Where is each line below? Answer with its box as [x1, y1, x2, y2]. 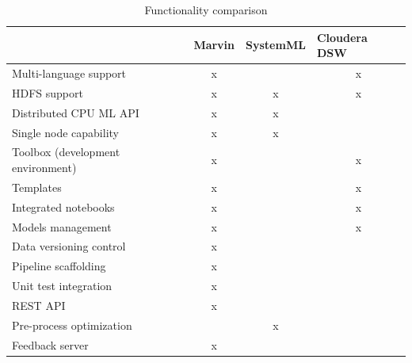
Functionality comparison [144, 2, 268, 17]
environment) [12, 159, 77, 175]
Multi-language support [12, 65, 127, 82]
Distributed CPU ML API [12, 104, 139, 120]
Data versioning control [12, 238, 126, 254]
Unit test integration [12, 277, 113, 294]
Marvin [193, 36, 235, 53]
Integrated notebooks [12, 198, 115, 215]
